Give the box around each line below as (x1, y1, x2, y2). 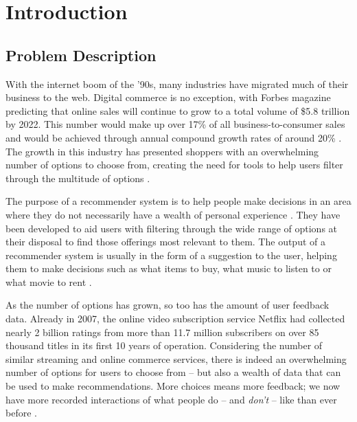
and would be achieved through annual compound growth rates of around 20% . (5, 130, 342, 144)
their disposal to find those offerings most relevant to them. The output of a (5, 234, 325, 249)
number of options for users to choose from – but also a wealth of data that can (5, 365, 341, 379)
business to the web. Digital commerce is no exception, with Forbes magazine (5, 90, 331, 104)
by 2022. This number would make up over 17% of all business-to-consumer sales (5, 117, 345, 131)
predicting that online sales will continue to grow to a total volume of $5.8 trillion (5, 103, 350, 118)
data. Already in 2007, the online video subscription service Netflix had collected (5, 311, 345, 326)
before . (5, 406, 37, 420)
